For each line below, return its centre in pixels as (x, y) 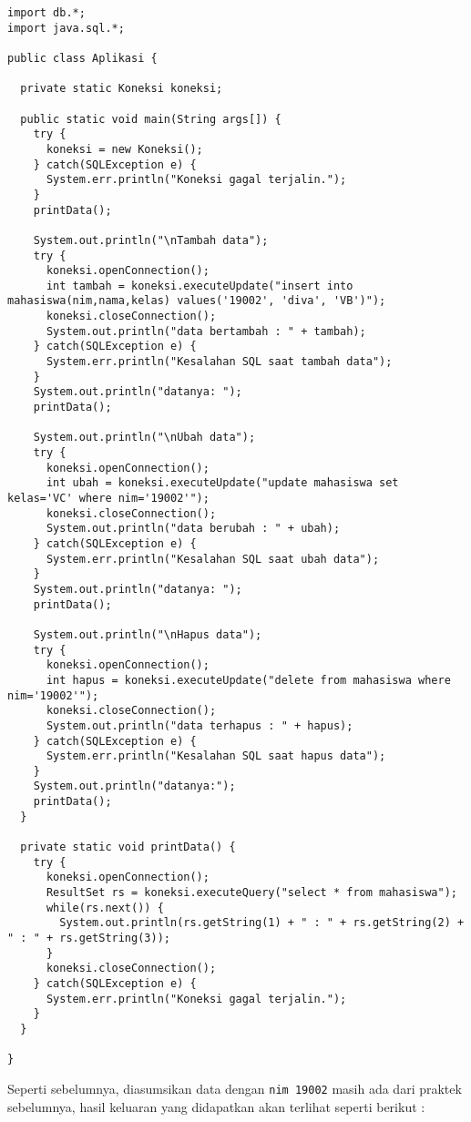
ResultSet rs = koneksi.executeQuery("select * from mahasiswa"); (251, 893)
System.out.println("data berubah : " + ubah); (193, 529)
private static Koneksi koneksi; (122, 89)
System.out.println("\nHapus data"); (148, 634)
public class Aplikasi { (82, 58)
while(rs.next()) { (105, 908)
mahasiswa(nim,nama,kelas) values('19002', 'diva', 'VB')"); (197, 301)
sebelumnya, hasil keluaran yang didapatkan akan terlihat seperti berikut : (216, 1106)
